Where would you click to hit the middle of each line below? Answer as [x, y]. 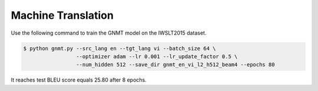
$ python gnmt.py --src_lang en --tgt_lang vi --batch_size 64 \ [120, 48]
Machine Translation [62, 15]
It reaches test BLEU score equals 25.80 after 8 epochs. [79, 80]
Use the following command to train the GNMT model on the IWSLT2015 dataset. [109, 33]
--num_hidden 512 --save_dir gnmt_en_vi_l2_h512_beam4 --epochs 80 [175, 65]
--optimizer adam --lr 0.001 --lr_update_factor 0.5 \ [157, 56]
